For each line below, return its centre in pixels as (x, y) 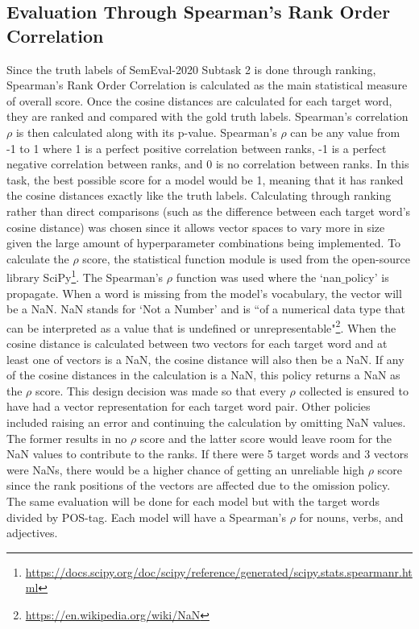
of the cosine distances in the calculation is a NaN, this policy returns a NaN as (203, 375)
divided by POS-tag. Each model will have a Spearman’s (147, 517)
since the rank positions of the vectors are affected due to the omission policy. (199, 485)
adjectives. (32, 533)
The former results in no (67, 438)
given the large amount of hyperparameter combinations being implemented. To (204, 243)
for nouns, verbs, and (351, 517)
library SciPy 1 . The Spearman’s (85, 276)
